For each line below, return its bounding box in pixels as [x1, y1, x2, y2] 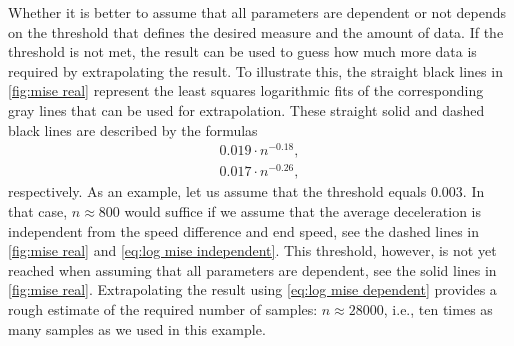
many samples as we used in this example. [8, 318, 266, 339]
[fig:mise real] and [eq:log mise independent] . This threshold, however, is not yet [8, 240, 497, 261]
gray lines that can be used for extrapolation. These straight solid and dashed [8, 99, 485, 120]
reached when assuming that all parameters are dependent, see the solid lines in [8, 259, 497, 280]
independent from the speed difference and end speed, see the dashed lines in [8, 220, 480, 241]
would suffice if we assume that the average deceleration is [124, 200, 482, 221]
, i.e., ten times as [383, 298, 493, 319]
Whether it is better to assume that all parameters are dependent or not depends [8, 2, 506, 22]
